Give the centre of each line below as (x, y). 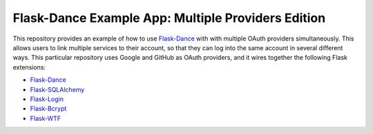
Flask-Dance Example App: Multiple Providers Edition (169, 18)
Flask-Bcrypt (48, 109)
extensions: (29, 67)
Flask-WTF (46, 118)
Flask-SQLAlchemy (57, 89)
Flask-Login (47, 99)
